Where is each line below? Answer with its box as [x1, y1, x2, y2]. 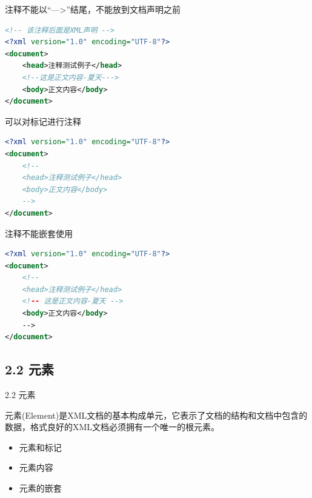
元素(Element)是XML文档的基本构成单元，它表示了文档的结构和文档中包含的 [5, 408, 308, 421]
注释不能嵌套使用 [5, 227, 73, 239]
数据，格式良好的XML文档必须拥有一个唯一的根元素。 [5, 420, 220, 433]
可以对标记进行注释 [5, 115, 81, 127]
